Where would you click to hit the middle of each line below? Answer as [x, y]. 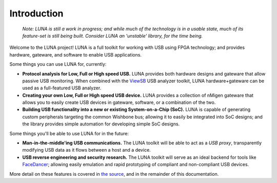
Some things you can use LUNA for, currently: [58, 64]
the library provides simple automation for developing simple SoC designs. [101, 124]
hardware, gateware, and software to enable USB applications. [76, 54]
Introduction [36, 13]
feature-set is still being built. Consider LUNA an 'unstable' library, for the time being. [113, 35]
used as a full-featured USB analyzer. [62, 88]
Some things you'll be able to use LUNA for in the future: [69, 133]
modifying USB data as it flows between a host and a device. [86, 150]
